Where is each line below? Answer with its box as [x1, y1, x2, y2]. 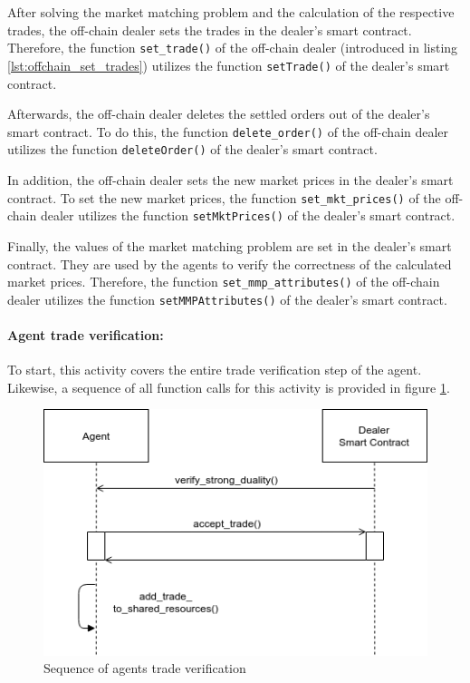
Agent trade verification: [7, 326, 164, 344]
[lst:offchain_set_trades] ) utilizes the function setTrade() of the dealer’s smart [7, 55, 450, 74]
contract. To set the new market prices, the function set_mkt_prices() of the [7, 188, 441, 207]
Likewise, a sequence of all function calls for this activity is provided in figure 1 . [7, 377, 450, 396]
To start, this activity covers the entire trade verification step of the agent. [7, 360, 422, 379]
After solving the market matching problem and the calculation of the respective [7, 3, 455, 21]
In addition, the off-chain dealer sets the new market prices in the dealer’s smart [7, 171, 454, 189]
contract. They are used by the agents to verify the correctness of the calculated [7, 254, 452, 273]
